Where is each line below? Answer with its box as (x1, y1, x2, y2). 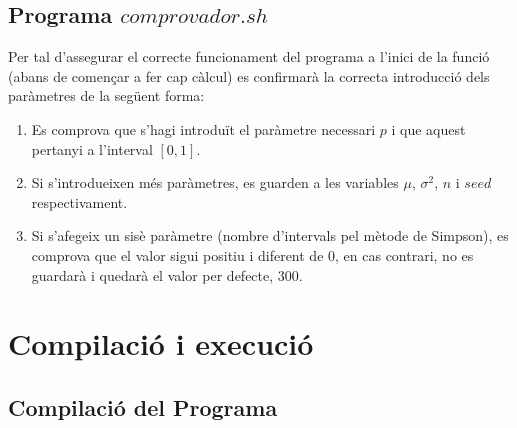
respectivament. (31, 191, 128, 212)
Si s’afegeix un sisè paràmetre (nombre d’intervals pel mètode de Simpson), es (31, 225, 509, 246)
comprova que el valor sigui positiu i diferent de (31, 244, 324, 265)
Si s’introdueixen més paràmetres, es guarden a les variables (31, 172, 399, 193)
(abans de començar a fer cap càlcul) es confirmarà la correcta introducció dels (8, 65, 490, 86)
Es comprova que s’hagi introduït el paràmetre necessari (31, 118, 376, 139)
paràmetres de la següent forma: (8, 85, 205, 106)
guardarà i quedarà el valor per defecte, (31, 264, 274, 285)
